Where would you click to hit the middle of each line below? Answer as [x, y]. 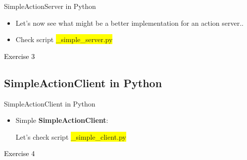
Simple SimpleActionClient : [62, 120]
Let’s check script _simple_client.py [71, 136]
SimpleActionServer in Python [50, 6]
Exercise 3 [20, 56]
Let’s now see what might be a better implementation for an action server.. [130, 23]
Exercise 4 [20, 153]
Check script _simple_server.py [64, 39]
